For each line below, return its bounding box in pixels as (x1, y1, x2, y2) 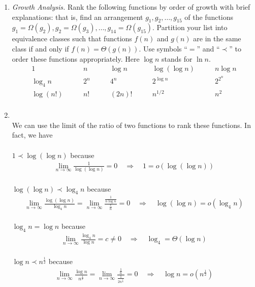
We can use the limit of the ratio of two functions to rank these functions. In (12, 119, 251, 130)
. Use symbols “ (139, 43, 187, 54)
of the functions (184, 11, 234, 22)
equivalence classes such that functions (12, 33, 132, 44)
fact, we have (12, 129, 53, 140)
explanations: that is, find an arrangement (12, 11, 143, 22)
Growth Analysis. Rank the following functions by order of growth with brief (12, 2, 250, 12)
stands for (162, 53, 193, 64)
